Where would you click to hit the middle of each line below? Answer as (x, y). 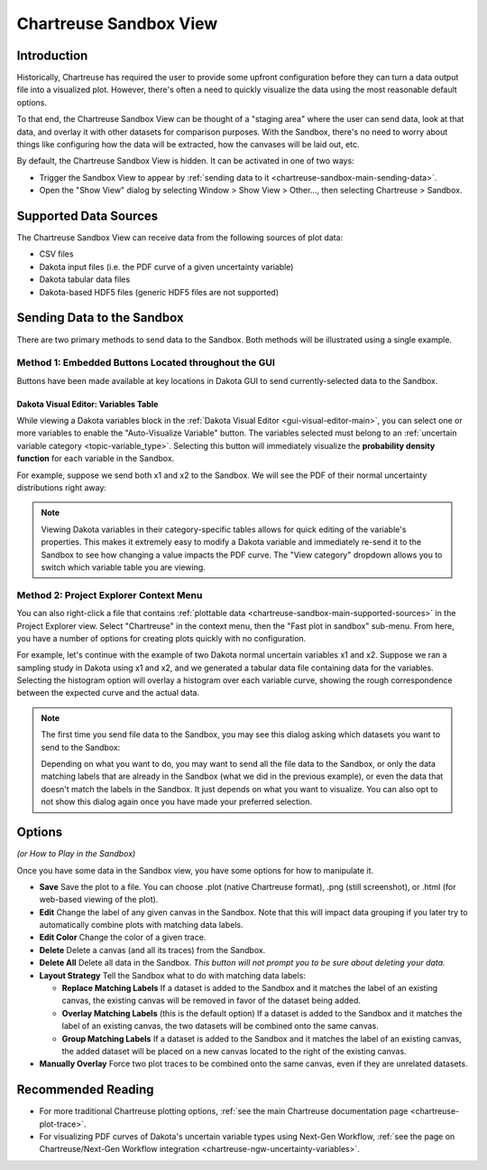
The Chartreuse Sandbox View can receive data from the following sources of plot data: (180, 238)
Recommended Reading (85, 1090)
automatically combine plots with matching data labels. (141, 925)
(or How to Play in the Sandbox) (76, 854)
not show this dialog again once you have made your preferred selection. (177, 802)
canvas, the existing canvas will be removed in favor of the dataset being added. (211, 1001)
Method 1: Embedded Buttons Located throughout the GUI (146, 363)
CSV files (56, 254)
